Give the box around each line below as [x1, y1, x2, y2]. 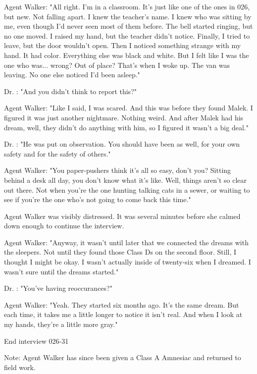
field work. [4, 362, 36, 372]
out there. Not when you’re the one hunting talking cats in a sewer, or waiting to [4, 184, 250, 195]
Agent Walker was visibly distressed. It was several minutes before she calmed [4, 211, 241, 221]
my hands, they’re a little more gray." [4, 319, 118, 329]
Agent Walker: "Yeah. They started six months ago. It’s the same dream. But [4, 299, 239, 310]
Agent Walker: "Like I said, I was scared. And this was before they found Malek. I [4, 103, 253, 113]
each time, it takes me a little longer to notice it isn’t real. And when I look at [4, 309, 243, 320]
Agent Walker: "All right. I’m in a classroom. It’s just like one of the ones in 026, [4, 1, 250, 11]
